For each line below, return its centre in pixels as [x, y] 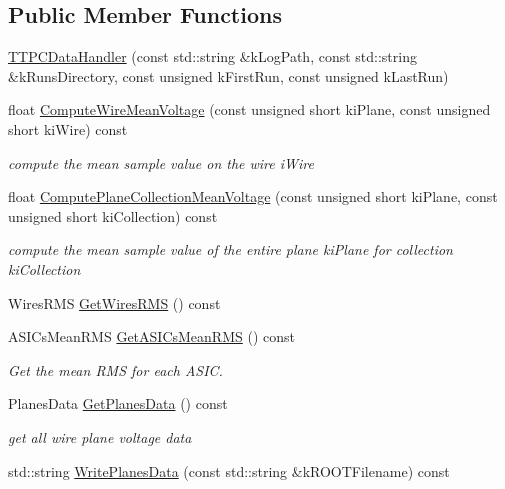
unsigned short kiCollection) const [113, 215]
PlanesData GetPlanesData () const [118, 403]
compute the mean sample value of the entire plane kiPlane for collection [230, 249]
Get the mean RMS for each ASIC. [115, 369]
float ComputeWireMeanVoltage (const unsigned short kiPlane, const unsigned [249, 109]
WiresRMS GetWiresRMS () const [114, 302]
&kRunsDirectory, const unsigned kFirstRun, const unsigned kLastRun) [228, 75]
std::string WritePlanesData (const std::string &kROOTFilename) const [229, 470]
